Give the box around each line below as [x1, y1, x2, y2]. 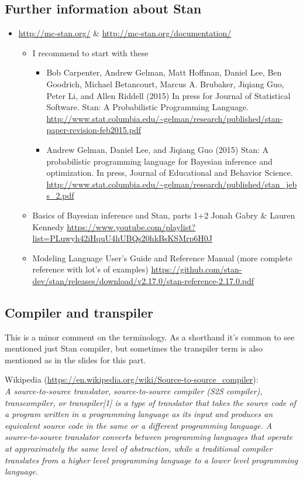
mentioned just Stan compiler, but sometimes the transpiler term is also [5, 342, 263, 354]
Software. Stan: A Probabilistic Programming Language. [46, 101, 249, 113]
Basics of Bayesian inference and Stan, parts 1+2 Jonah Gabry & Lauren [32, 209, 295, 221]
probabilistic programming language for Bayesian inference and [46, 155, 273, 167]
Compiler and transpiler [5, 303, 154, 321]
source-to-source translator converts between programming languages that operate [5, 431, 292, 443]
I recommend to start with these [32, 46, 149, 59]
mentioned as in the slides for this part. [5, 353, 146, 366]
